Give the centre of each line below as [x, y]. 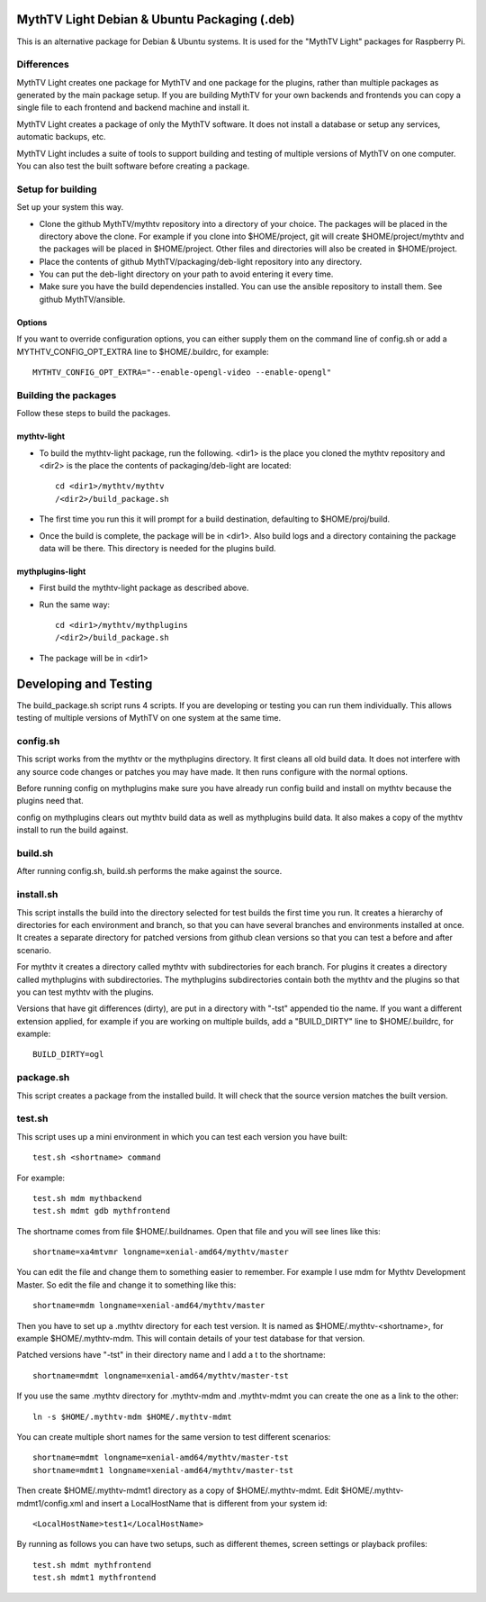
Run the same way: [75, 605]
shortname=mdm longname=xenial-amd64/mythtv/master [149, 1306]
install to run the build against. [72, 830]
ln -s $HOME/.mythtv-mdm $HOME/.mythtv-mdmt [133, 1416]
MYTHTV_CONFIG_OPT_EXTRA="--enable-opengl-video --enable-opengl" [182, 373]
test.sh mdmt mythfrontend [92, 1565]
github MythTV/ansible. [82, 299]
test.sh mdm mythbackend [87, 1198]
